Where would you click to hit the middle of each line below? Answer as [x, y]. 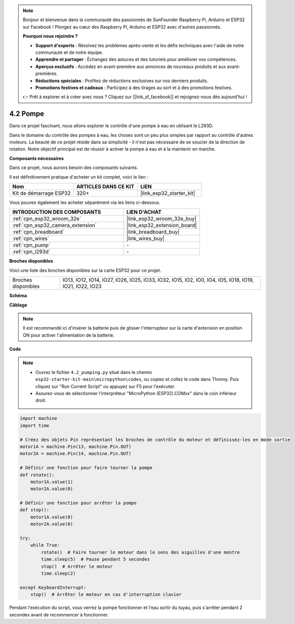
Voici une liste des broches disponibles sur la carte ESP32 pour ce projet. [85, 270]
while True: [45, 545]
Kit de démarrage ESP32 [41, 193]
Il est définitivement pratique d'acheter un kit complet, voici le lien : [79, 177]
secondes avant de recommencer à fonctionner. [59, 614]
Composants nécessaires [36, 158]
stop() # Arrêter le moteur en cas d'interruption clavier [106, 595]
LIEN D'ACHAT [144, 212]
